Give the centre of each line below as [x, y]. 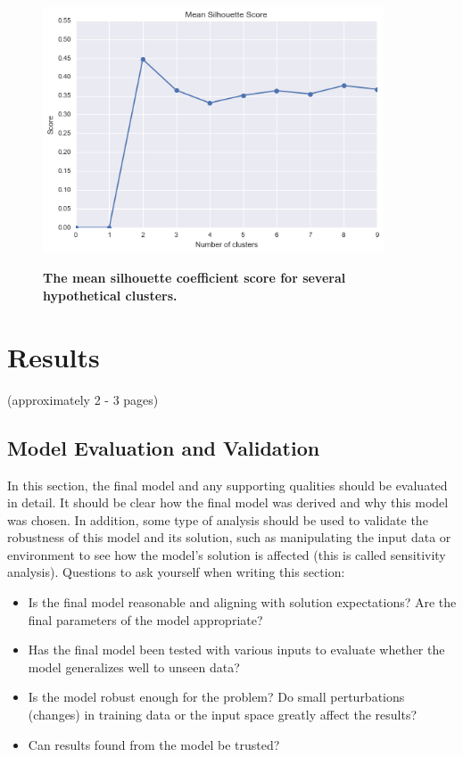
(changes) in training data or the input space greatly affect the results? [223, 715]
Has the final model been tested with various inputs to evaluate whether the [236, 650]
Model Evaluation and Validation [164, 447]
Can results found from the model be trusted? [154, 744]
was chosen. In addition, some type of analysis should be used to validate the [218, 519]
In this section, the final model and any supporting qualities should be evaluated [227, 485]
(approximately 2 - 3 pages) [83, 399]
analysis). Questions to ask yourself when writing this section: [176, 572]
